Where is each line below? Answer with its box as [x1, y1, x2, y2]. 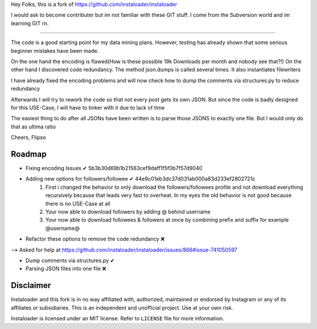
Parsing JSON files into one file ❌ [25, 265, 107, 272]
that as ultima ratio [11, 123, 56, 130]
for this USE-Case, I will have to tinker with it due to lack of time [11, 104, 165, 111]
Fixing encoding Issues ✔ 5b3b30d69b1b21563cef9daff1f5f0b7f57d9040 [25, 164, 203, 171]
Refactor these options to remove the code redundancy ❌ [25, 235, 165, 243]
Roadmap [11, 149, 47, 159]
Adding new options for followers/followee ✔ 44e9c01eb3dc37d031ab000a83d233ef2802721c [25, 175, 255, 182]
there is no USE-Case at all [45, 200, 111, 207]
